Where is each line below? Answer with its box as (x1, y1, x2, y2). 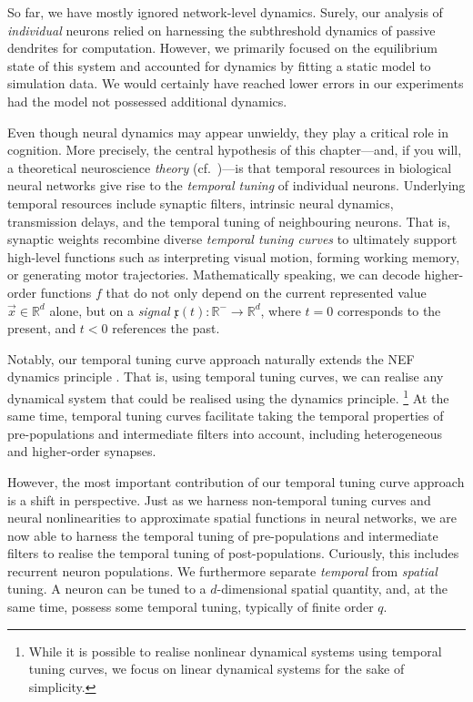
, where (260, 300, 301, 320)
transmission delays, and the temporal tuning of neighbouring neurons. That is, (7, 211, 450, 230)
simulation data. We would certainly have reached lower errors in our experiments (7, 74, 464, 93)
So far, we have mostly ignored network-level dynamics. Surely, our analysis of (7, 3, 443, 21)
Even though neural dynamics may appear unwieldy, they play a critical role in (7, 122, 449, 141)
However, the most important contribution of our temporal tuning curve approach (7, 472, 465, 491)
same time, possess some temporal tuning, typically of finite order (7, 597, 374, 616)
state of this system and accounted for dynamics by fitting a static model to (7, 56, 431, 75)
